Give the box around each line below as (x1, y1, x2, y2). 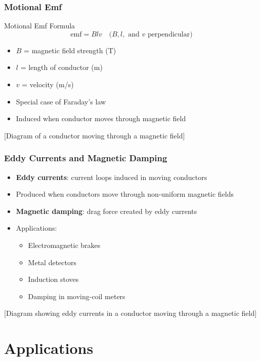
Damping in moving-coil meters (28, 291, 125, 301)
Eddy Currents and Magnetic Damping (4, 152, 167, 164)
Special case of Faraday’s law (16, 96, 106, 106)
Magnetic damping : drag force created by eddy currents (16, 205, 197, 216)
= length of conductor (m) (20, 62, 103, 73)
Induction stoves (28, 274, 79, 284)
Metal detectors (28, 257, 76, 267)
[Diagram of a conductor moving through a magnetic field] (4, 130, 185, 140)
